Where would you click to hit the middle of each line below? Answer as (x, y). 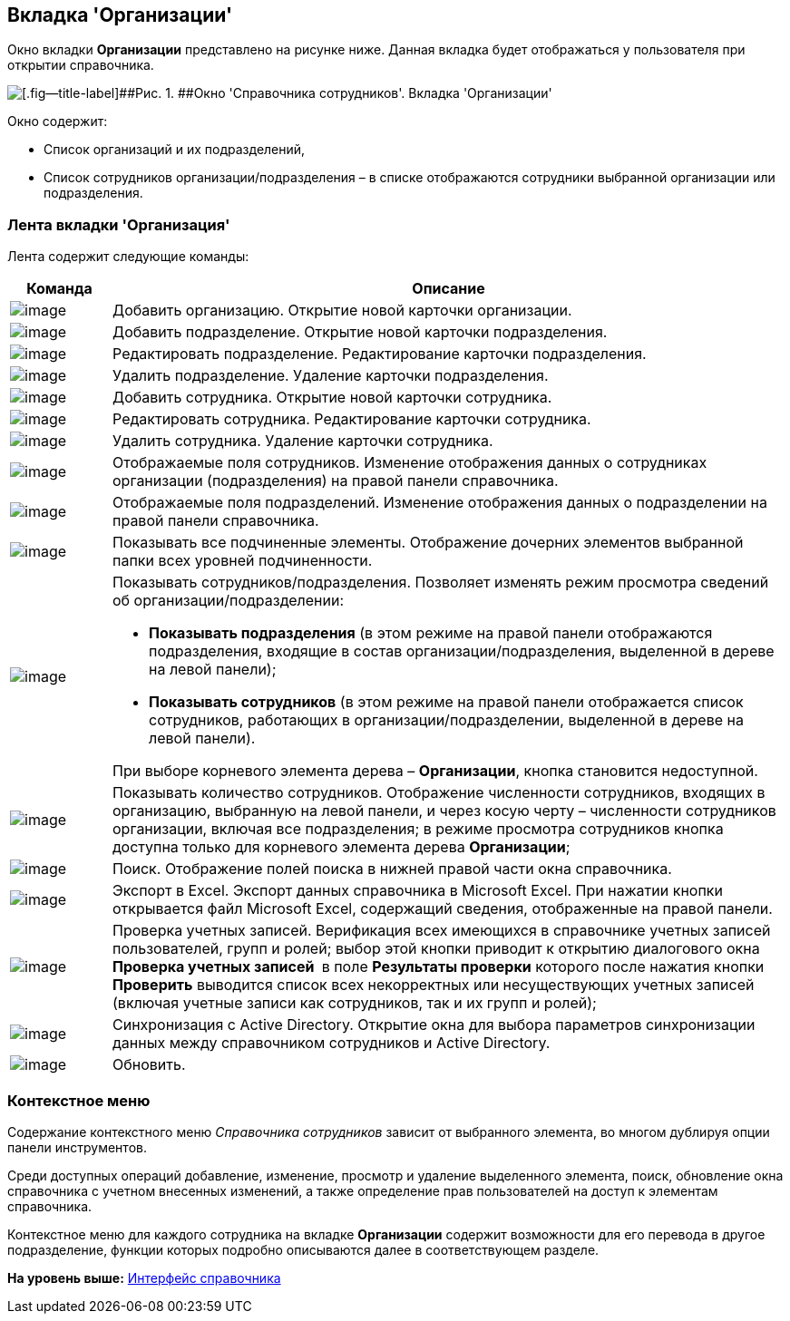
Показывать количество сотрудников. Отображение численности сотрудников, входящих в (439, 793)
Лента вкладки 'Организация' (119, 224)
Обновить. (149, 1065)
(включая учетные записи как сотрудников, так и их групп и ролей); (355, 1003)
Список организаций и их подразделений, (175, 150)
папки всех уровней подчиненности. (243, 561)
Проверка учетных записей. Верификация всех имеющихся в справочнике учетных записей (442, 931)
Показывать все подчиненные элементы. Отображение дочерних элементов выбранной (428, 543)
